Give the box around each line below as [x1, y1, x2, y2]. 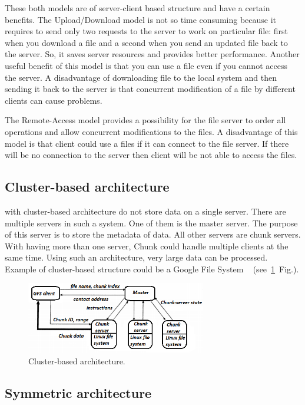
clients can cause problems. [5, 94, 102, 106]
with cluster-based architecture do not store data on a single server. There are [5, 205, 286, 217]
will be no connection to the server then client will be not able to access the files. [5, 149, 297, 161]
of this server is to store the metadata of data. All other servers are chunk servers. [5, 228, 301, 241]
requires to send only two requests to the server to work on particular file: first [5, 25, 289, 37]
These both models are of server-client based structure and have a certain [5, 2, 270, 14]
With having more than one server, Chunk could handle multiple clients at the [5, 239, 289, 252]
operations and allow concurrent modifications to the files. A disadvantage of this [5, 125, 298, 137]
